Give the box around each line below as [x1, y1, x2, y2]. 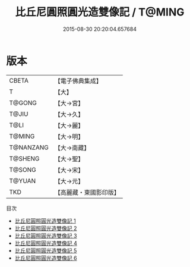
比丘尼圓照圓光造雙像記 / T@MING [15, 5, 185, 19]
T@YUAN [9, 177, 36, 185]
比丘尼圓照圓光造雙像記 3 [14, 232, 77, 239]
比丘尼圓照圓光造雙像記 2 [14, 224, 77, 232]
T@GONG [9, 99, 37, 107]
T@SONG [9, 165, 37, 174]
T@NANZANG [9, 143, 49, 152]
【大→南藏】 [54, 143, 90, 152]
